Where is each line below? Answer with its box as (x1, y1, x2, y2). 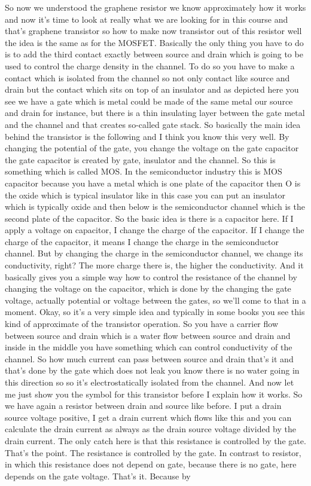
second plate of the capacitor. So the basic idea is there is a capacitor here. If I (5, 212, 294, 224)
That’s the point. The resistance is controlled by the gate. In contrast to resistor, (5, 446, 301, 459)
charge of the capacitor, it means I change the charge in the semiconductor (5, 235, 279, 247)
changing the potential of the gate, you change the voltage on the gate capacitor (5, 142, 299, 154)
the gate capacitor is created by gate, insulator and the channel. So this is (5, 153, 276, 166)
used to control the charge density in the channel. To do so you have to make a (5, 59, 295, 72)
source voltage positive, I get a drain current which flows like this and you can (5, 411, 292, 423)
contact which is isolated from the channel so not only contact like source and (5, 71, 290, 84)
